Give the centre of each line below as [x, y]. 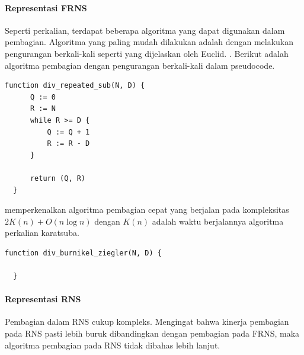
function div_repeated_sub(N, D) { [75, 86]
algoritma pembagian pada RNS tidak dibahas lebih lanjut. [113, 345]
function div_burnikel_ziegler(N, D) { [83, 253]
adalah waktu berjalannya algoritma [218, 221]
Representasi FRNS [46, 7]
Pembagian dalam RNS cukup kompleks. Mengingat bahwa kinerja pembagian [147, 322]
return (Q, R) [58, 178]
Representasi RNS [43, 299]
